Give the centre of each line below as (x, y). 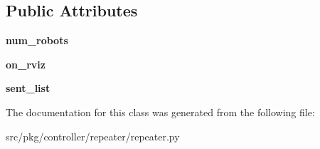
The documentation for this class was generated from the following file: (160, 112)
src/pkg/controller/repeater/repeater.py (93, 136)
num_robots (37, 40)
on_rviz (26, 64)
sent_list (28, 88)
